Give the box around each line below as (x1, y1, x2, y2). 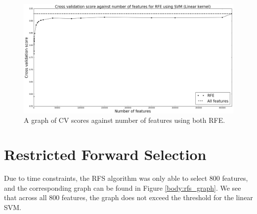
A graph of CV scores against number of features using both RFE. (24, 115, 225, 125)
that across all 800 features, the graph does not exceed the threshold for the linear (4, 192, 253, 203)
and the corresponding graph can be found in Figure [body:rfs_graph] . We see (4, 182, 241, 193)
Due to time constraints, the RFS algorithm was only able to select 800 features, (4, 173, 248, 183)
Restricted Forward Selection (4, 144, 207, 164)
